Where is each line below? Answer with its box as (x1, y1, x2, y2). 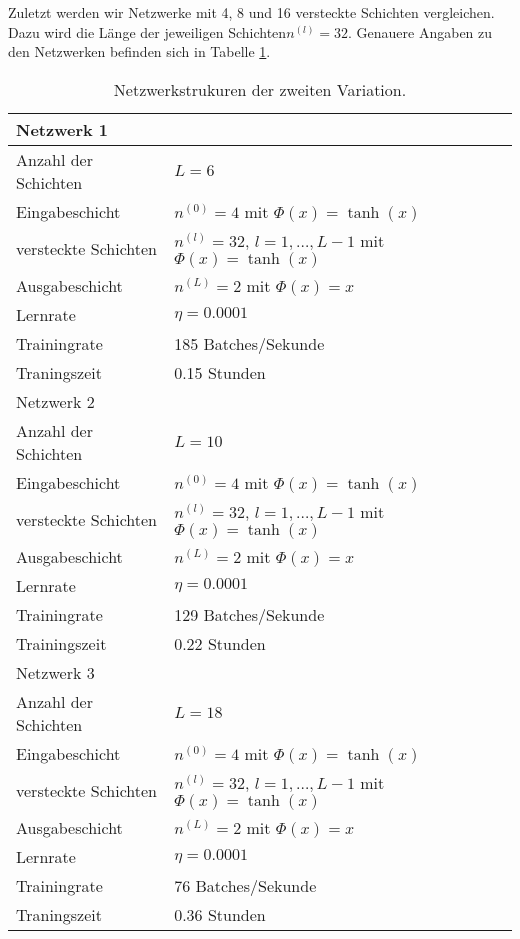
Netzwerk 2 (16, 389, 95, 413)
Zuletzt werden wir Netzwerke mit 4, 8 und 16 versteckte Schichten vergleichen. (8, 2, 495, 22)
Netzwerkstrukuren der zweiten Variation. (113, 77, 407, 101)
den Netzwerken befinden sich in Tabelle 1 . (8, 41, 271, 62)
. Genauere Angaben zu (348, 21, 493, 42)
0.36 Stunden (174, 902, 266, 926)
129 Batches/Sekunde (174, 602, 325, 626)
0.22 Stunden (174, 631, 266, 655)
